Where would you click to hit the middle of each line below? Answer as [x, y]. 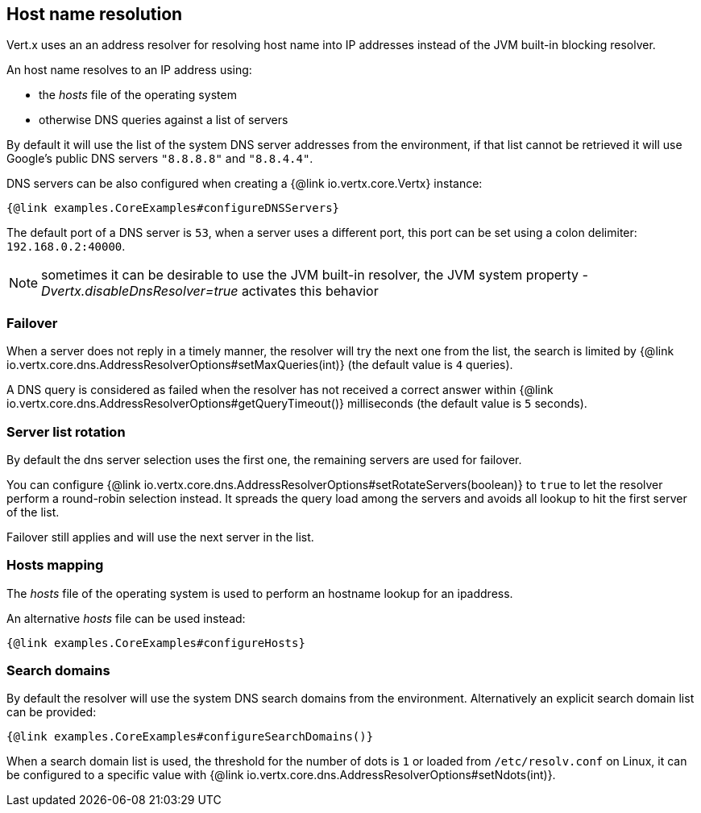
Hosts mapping [55, 565]
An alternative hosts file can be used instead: [126, 618]
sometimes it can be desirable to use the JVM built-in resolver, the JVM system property [310, 275]
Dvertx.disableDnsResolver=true [140, 291]
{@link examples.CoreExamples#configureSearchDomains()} [190, 737]
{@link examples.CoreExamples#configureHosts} [156, 643]
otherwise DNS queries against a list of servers [164, 120]
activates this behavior [310, 291]
